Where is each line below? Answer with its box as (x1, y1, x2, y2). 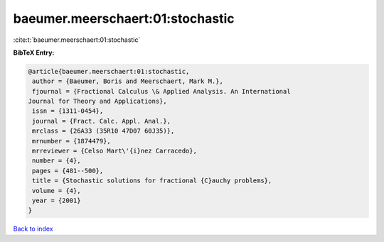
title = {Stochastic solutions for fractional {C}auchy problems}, (32, 177, 272, 185)
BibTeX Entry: (13, 48, 55, 57)
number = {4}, (32, 157, 81, 165)
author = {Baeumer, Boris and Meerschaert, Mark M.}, (32, 77, 223, 85)
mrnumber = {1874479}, (32, 137, 112, 145)
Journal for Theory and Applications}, (28, 97, 167, 106)
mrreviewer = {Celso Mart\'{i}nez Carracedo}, (32, 147, 197, 155)
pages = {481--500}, (32, 167, 104, 175)
